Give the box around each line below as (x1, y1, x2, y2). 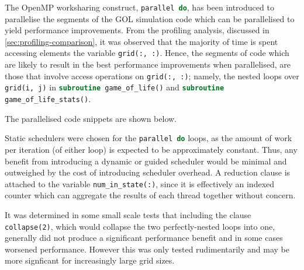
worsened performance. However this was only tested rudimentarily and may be (5, 243, 290, 255)
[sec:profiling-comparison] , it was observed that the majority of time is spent (5, 35, 278, 47)
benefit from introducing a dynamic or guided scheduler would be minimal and (5, 155, 287, 167)
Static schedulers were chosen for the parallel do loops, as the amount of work (5, 132, 292, 144)
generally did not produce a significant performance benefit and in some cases (5, 232, 283, 244)
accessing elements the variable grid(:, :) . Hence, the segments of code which (5, 47, 289, 59)
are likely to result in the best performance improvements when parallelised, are (5, 58, 291, 71)
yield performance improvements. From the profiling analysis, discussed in (5, 24, 270, 36)
